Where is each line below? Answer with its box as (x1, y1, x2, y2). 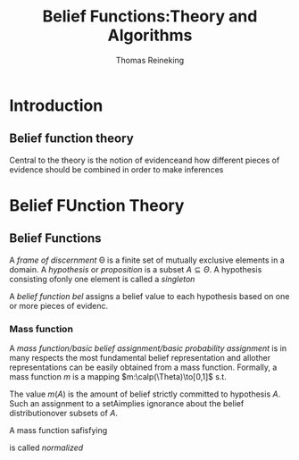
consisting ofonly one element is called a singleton (9, 273, 195, 284)
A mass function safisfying (9, 425, 108, 436)
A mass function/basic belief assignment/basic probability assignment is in (9, 343, 287, 354)
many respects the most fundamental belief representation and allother (9, 353, 270, 364)
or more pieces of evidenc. (9, 300, 109, 311)
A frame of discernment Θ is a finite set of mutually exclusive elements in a (9, 255, 286, 265)
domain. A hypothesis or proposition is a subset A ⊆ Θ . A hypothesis (9, 263, 262, 274)
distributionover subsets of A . (9, 408, 119, 419)
